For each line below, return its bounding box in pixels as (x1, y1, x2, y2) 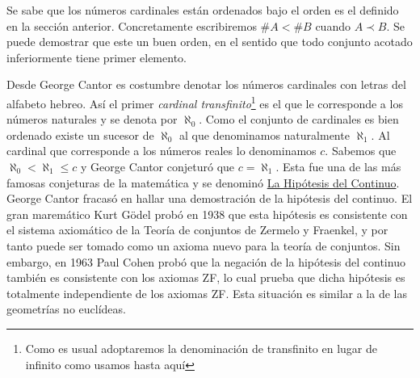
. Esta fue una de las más (275, 158, 401, 174)
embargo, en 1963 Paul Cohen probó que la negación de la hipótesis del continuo (6, 253, 405, 270)
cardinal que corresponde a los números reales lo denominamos (6, 142, 317, 159)
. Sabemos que (325, 142, 397, 159)
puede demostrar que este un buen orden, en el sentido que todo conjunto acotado (6, 33, 413, 50)
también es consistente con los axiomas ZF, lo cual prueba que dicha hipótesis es (6, 269, 405, 286)
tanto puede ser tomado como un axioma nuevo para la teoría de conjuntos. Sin (6, 237, 401, 254)
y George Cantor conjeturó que (81, 158, 235, 174)
